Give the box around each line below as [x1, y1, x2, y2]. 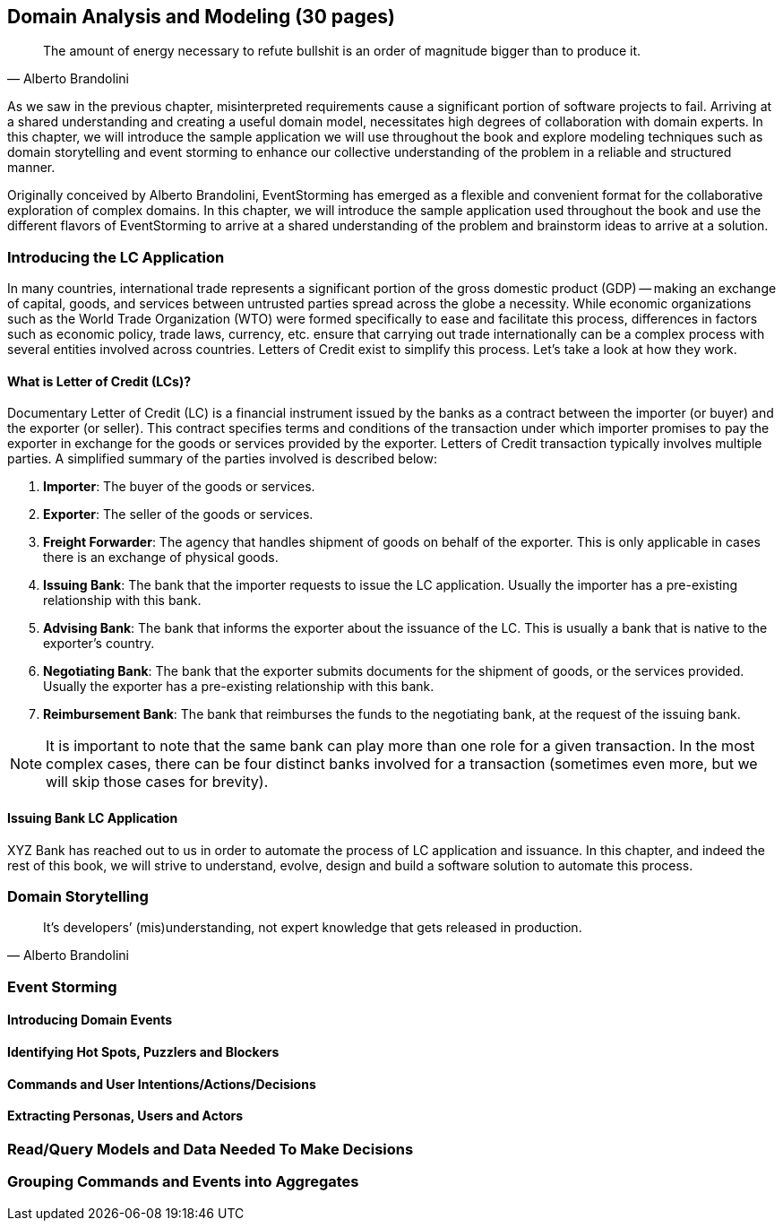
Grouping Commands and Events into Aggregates [7, 1172, 359, 1191]
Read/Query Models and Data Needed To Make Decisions [7, 1139, 414, 1158]
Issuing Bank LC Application [7, 810, 178, 826]
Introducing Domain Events [7, 1012, 173, 1028]
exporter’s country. [43, 636, 155, 652]
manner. [7, 160, 56, 176]
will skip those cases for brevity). [46, 773, 269, 791]
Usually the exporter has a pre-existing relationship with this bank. [43, 679, 435, 695]
